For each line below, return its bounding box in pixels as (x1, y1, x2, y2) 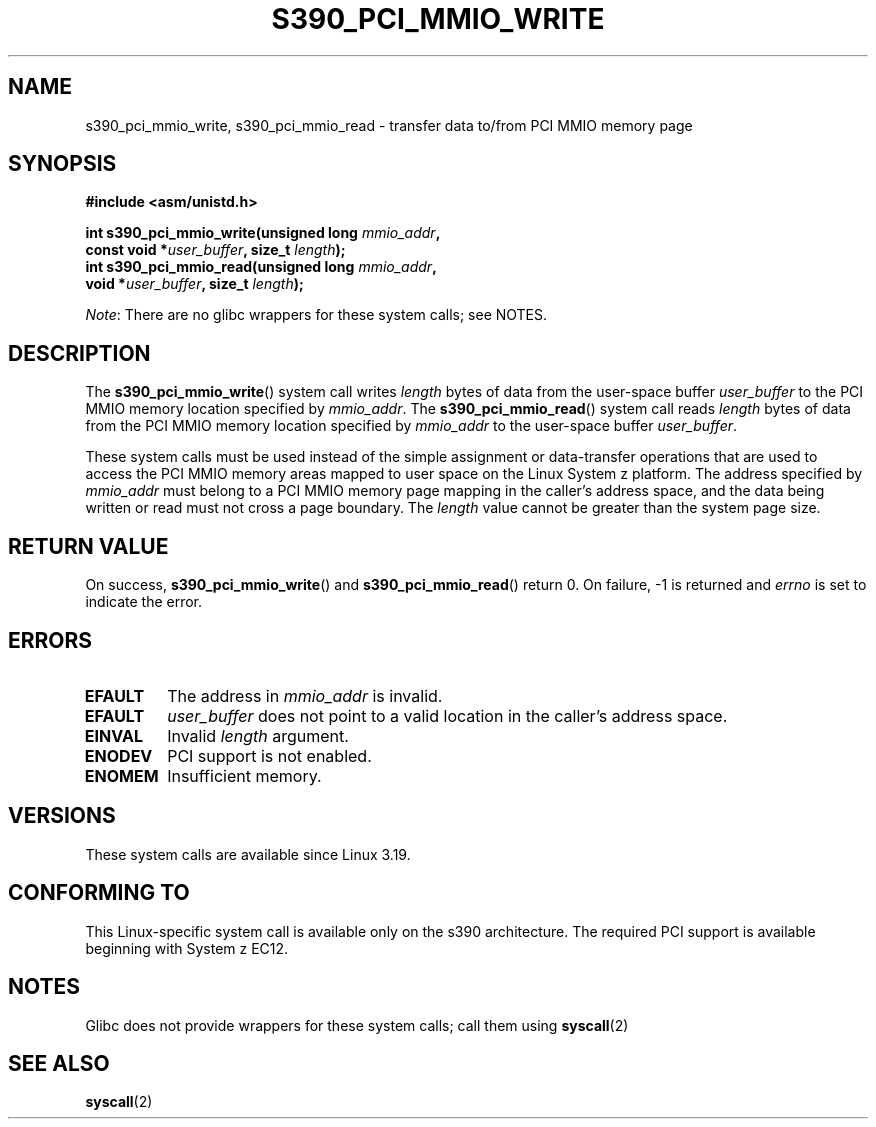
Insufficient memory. (167, 765, 322, 786)
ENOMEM (84, 765, 159, 786)
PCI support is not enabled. (167, 745, 372, 766)
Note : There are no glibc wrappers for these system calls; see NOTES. (85, 306, 548, 324)
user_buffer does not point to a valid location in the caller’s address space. (167, 705, 728, 726)
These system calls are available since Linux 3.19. (85, 845, 411, 863)
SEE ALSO (8, 1050, 110, 1076)
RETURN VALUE (8, 533, 169, 559)
